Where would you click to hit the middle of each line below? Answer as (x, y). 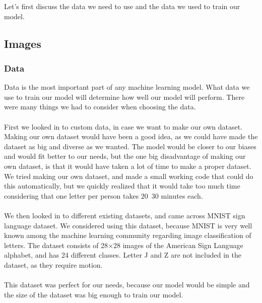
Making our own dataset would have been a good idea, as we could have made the (131, 136)
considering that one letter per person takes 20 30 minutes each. (104, 195)
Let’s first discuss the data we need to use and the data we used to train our (122, 6)
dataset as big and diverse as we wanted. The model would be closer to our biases (130, 146)
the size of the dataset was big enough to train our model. (94, 294)
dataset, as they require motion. (53, 264)
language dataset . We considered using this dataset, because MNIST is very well (128, 225)
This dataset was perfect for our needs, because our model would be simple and (127, 285)
